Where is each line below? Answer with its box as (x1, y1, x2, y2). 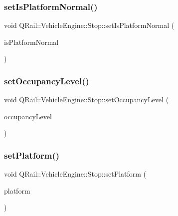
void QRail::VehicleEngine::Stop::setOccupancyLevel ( (4, 94, 169, 105)
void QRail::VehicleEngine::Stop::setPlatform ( (4, 169, 147, 179)
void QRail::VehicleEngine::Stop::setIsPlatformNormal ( (4, 20, 175, 30)
